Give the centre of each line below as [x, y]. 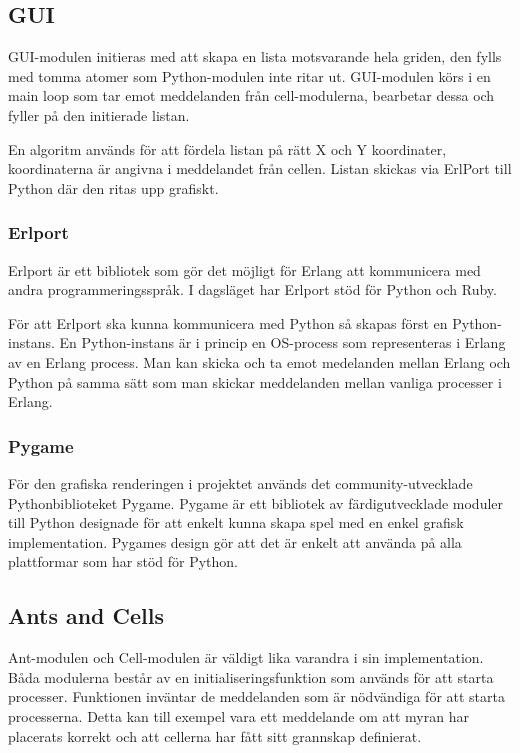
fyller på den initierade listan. [99, 114]
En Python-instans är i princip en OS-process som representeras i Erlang [282, 342]
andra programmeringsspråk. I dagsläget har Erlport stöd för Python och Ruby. [252, 289]
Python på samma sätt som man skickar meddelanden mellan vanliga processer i [255, 381]
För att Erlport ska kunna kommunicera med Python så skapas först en [228, 322]
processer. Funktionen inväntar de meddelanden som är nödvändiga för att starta [256, 696]
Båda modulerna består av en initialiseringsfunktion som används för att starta [251, 676]
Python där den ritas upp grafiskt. [113, 187]
